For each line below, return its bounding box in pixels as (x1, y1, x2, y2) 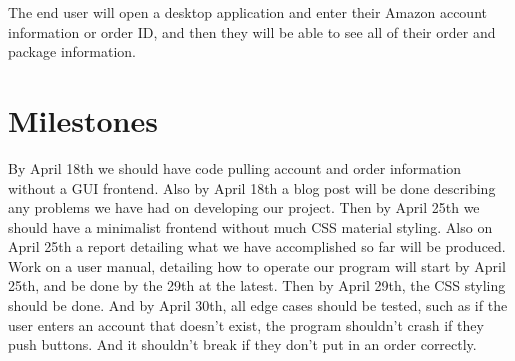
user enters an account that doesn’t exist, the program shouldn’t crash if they (8, 314, 484, 335)
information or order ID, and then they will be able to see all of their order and (8, 21, 496, 42)
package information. (8, 41, 137, 62)
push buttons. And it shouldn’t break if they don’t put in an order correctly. (8, 334, 477, 355)
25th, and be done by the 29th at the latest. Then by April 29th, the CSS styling (8, 275, 506, 296)
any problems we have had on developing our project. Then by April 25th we (8, 197, 480, 218)
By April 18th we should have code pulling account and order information (8, 157, 462, 178)
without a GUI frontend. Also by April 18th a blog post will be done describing (8, 177, 496, 198)
